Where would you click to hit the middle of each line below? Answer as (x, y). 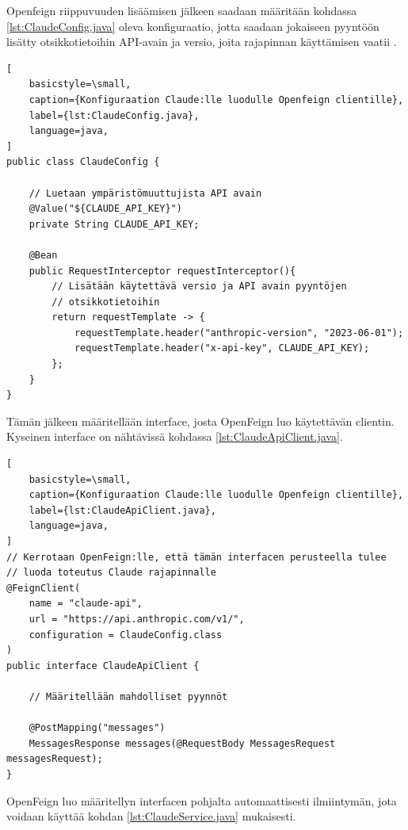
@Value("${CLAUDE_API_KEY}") (105, 209)
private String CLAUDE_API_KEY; (114, 224)
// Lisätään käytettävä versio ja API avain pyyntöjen (199, 287)
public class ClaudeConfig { (83, 162)
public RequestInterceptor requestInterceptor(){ (162, 271)
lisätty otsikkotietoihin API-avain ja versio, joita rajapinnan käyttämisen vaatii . (202, 42)
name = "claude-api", (86, 604)
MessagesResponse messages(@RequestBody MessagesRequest (182, 743)
